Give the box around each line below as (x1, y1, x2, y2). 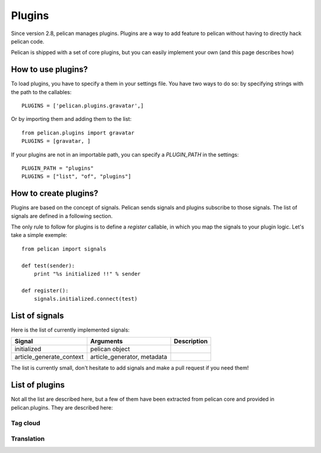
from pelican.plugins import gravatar (21, 129, 135, 136)
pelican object (90, 345, 130, 354)
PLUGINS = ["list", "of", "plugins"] (21, 173, 132, 180)
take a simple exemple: (11, 232, 68, 239)
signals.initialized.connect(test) (33, 295, 138, 302)
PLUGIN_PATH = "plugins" (21, 164, 94, 171)
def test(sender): (21, 262, 75, 269)
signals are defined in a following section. (11, 212, 113, 220)
